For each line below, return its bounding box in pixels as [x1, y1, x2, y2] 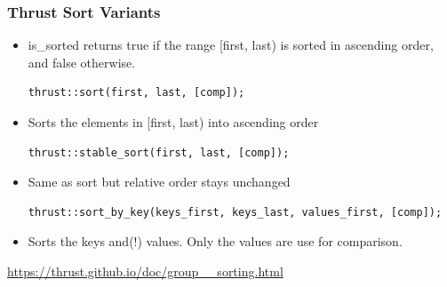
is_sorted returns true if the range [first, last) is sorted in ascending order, [28, 36, 434, 54]
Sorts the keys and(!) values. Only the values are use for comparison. [28, 232, 403, 251]
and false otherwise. [28, 52, 136, 71]
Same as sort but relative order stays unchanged [28, 172, 291, 191]
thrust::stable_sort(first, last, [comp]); [28, 146, 290, 159]
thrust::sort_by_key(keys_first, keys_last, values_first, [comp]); [28, 205, 443, 219]
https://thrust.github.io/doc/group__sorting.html [7, 261, 283, 280]
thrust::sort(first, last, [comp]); [28, 86, 245, 100]
